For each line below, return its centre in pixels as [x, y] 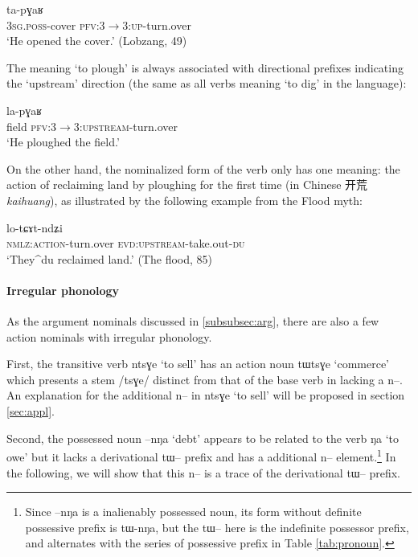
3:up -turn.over [157, 25]
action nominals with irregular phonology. [109, 336]
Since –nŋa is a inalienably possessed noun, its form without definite [193, 512]
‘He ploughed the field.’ [63, 142]
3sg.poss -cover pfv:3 [56, 25]
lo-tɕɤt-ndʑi [35, 227]
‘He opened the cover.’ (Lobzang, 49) [97, 41]
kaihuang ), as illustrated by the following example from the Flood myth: [184, 200]
